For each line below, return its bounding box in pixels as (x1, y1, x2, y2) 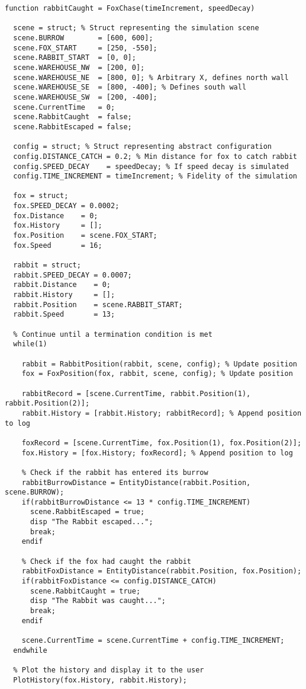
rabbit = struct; (13, 261, 81, 270)
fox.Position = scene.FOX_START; (13, 231, 157, 240)
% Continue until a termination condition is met (13, 330, 212, 339)
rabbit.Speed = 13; (13, 310, 115, 319)
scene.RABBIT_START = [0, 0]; (13, 53, 136, 62)
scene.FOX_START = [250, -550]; (13, 43, 157, 52)
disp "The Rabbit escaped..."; (30, 518, 153, 527)
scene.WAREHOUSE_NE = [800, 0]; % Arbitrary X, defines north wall (13, 73, 289, 82)
